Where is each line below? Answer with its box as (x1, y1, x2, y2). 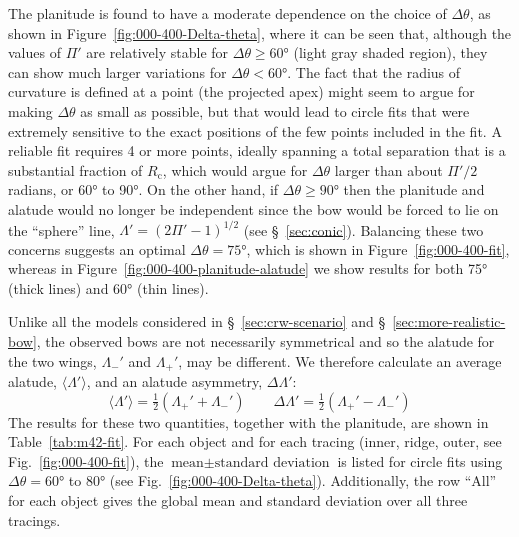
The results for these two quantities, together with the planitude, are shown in (8, 411, 489, 432)
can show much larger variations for (8, 61, 227, 82)
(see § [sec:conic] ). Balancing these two (243, 219, 484, 240)
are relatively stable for (86, 42, 229, 63)
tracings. (8, 509, 61, 530)
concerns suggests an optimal (8, 238, 186, 259)
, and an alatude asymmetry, (86, 371, 263, 392)
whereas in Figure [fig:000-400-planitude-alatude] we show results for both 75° (8, 258, 488, 279)
